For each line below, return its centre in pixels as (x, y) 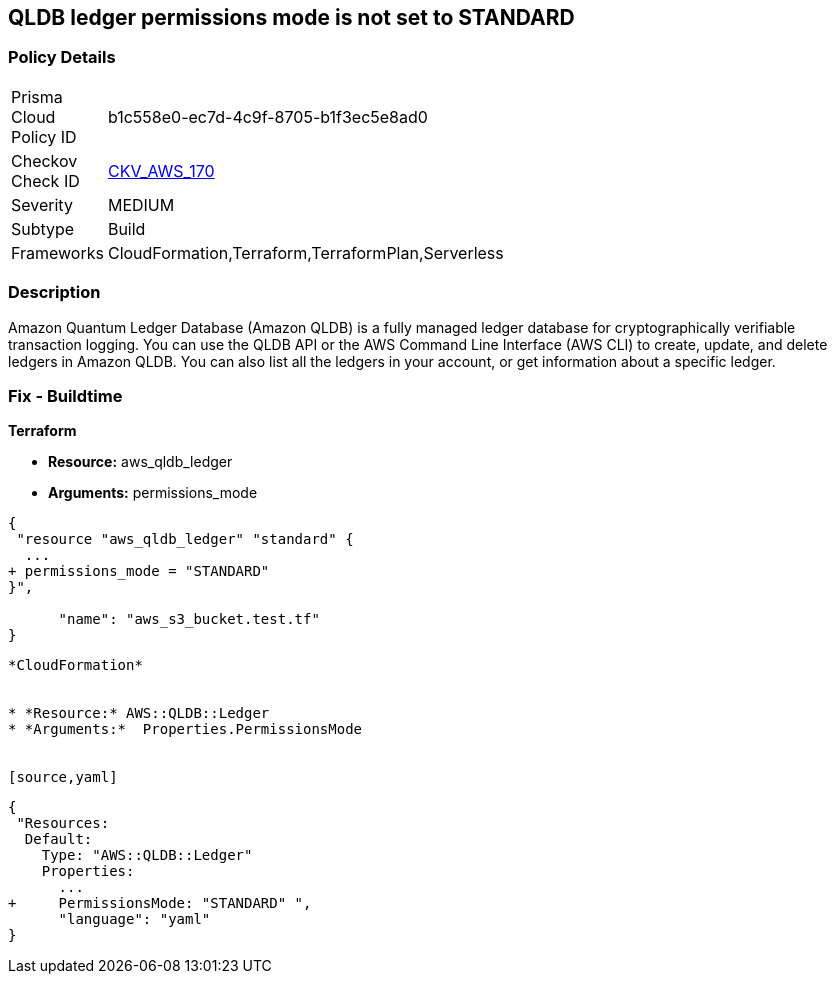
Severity (42, 204)
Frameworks (57, 252)
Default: (58, 839)
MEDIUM (141, 204)
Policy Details (62, 57)
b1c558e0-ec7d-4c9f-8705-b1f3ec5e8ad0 (267, 116)
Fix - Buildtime (65, 395)
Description (54, 292)
